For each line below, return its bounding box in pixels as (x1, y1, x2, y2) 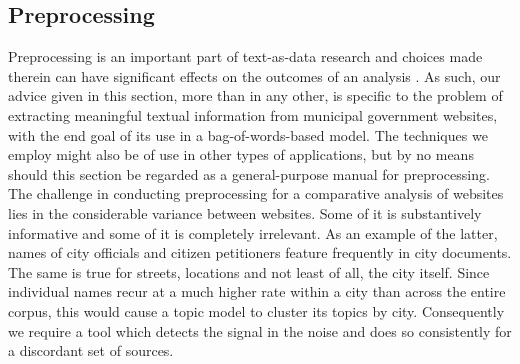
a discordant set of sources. (8, 340, 174, 361)
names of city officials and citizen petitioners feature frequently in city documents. (8, 242, 512, 263)
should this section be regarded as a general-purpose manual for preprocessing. (8, 163, 490, 184)
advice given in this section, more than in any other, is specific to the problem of (8, 85, 503, 106)
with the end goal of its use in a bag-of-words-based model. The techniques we (8, 124, 488, 145)
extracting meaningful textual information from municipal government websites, (8, 104, 498, 125)
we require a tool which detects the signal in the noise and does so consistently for (8, 320, 512, 341)
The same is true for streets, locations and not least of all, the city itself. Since (8, 261, 490, 282)
